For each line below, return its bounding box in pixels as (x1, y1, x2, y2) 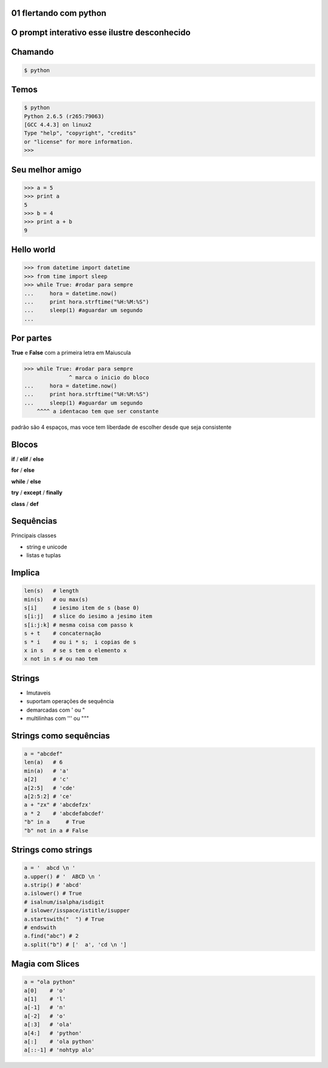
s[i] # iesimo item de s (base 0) (24, 605, 140, 611)
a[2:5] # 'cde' (24, 785, 76, 791)
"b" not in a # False (24, 827, 89, 834)
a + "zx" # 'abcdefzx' (24, 802, 92, 808)
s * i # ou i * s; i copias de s (24, 639, 137, 645)
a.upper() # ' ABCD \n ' (24, 873, 101, 880)
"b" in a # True (24, 819, 85, 825)
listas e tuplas (26, 552, 61, 559)
